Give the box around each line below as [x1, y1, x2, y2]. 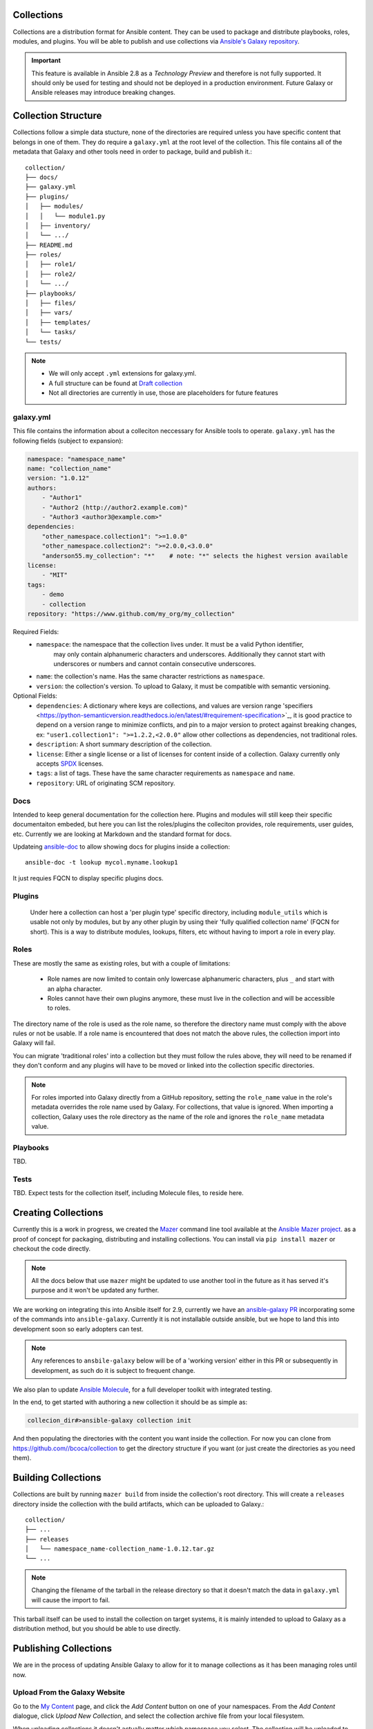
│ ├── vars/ [25, 308, 73, 317]
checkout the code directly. [12, 1245, 91, 1253]
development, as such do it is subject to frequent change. [31, 1366, 195, 1374]
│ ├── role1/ [25, 260, 77, 268]
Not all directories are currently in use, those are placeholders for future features [48, 389, 279, 397]
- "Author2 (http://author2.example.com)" [41, 503, 188, 511]
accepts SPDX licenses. [36, 759, 104, 768]
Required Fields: [12, 627, 59, 636]
